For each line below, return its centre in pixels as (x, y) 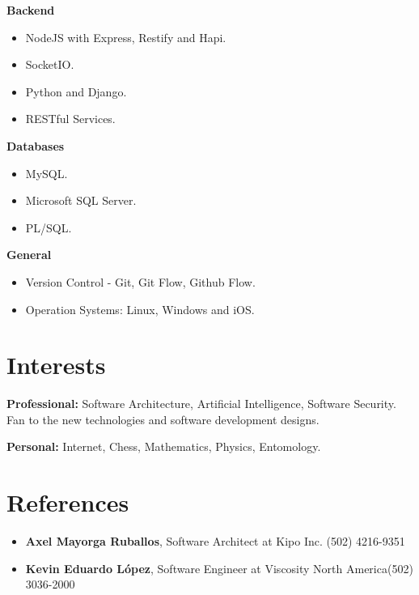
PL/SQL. (49, 227)
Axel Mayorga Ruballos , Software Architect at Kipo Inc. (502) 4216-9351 (215, 541)
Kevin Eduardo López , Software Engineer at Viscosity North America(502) (219, 568)
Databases (36, 145)
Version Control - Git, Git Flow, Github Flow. (140, 281)
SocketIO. (50, 64)
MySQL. (47, 173)
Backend (31, 10)
